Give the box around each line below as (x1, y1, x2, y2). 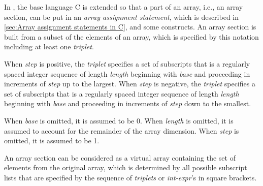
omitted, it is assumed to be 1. (4, 135, 100, 146)
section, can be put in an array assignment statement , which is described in (4, 11, 239, 22)
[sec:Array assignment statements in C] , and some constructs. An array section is (4, 21, 256, 32)
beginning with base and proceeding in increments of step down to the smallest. (4, 98, 251, 109)
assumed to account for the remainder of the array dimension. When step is (4, 125, 239, 136)
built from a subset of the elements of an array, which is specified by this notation (4, 31, 259, 42)
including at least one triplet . (4, 41, 94, 52)
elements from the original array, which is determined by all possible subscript (4, 162, 247, 173)
